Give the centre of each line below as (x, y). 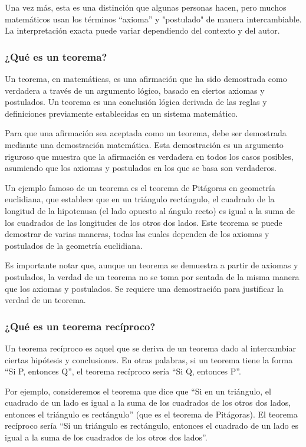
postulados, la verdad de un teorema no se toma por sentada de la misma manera (152, 276)
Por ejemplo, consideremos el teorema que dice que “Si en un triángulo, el (138, 391)
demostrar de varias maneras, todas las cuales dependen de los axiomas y (137, 234)
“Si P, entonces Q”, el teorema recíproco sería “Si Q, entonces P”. (123, 371)
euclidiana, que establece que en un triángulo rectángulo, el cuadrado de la (140, 199)
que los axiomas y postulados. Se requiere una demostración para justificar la (144, 288)
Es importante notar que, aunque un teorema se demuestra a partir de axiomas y (152, 265)
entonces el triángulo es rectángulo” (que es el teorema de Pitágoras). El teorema (151, 414)
